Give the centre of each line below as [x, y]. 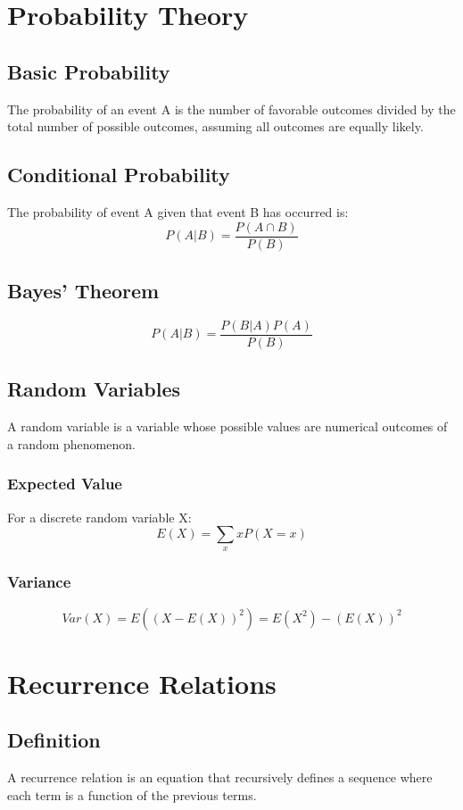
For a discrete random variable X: [99, 517]
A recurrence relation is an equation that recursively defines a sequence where [220, 777]
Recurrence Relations [142, 683]
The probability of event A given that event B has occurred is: [178, 211]
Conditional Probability [119, 175]
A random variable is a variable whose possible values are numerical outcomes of [227, 426]
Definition [54, 740]
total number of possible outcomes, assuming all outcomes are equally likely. [215, 126]
